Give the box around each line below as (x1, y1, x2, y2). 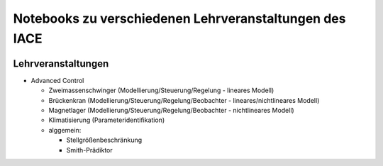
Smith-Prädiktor (66, 145, 113, 154)
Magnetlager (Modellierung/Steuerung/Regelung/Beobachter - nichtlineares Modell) (48, 106, 294, 115)
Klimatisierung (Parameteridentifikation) (48, 116, 165, 124)
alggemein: (48, 126, 82, 134)
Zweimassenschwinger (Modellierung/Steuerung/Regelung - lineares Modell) (48, 86, 274, 95)
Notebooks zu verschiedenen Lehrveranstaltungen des (13, 11, 346, 26)
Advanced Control (30, 76, 84, 84)
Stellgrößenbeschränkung (66, 135, 143, 145)
